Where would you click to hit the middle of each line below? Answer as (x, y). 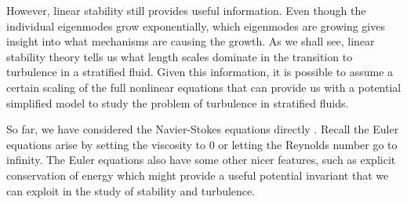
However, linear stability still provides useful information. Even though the (186, 10)
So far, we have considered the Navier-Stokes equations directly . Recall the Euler (203, 129)
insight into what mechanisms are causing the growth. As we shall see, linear (191, 41)
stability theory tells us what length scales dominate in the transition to (180, 56)
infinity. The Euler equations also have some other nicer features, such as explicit (201, 160)
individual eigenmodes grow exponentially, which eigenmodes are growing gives (196, 25)
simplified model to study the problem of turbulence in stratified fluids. (178, 102)
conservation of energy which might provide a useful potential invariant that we (198, 175)
